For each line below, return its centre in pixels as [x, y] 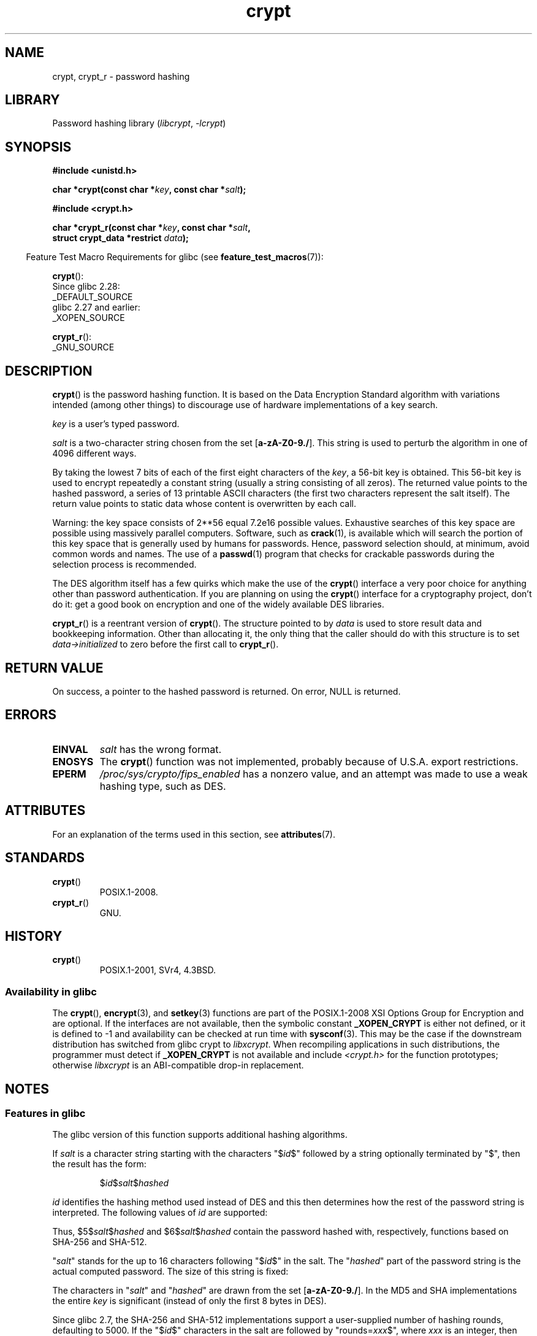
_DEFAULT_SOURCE [93, 297]
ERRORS [31, 715]
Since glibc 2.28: [86, 287]
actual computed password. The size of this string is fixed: [170, 1272]
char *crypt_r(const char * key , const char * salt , [151, 228]
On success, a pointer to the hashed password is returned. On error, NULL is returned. [227, 691]
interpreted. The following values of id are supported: [160, 1213]
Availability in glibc [51, 991]
